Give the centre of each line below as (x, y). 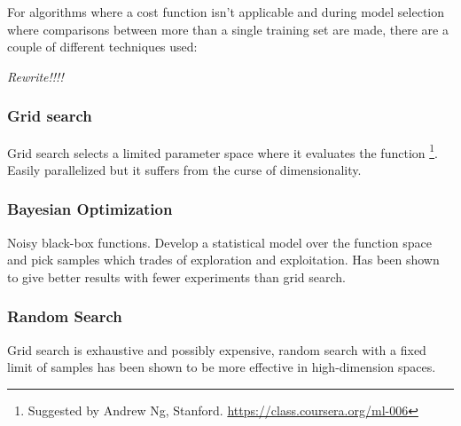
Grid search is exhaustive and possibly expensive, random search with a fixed (217, 349)
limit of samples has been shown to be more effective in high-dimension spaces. (222, 367)
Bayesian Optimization (90, 209)
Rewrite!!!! (35, 76)
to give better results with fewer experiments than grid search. (177, 276)
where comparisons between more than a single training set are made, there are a (228, 29)
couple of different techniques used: (102, 47)
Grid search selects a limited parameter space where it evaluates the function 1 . (223, 151)
